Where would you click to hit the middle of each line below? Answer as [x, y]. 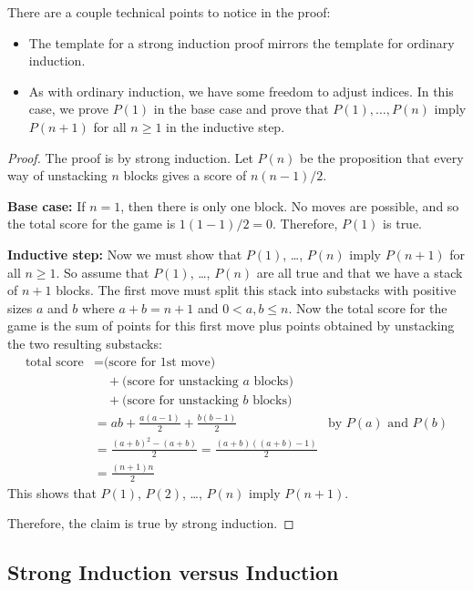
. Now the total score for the [368, 307]
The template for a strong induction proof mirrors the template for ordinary [242, 42]
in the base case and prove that [241, 109]
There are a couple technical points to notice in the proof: [169, 12]
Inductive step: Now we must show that [125, 254]
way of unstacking [57, 175]
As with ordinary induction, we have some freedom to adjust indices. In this [241, 91]
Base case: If [46, 205]
